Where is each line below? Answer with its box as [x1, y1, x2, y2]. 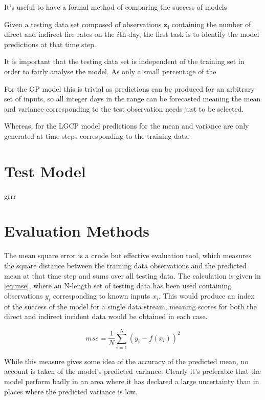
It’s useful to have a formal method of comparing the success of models [4, 2, 227, 12]
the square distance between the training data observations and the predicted [4, 260, 247, 270]
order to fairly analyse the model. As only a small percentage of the [4, 66, 216, 76]
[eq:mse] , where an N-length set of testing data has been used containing [4, 280, 232, 291]
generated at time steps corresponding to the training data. [4, 130, 190, 141]
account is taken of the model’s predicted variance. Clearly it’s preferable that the [4, 366, 261, 376]
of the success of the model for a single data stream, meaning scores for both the [4, 301, 257, 311]
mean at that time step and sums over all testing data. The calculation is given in [4, 270, 261, 281]
